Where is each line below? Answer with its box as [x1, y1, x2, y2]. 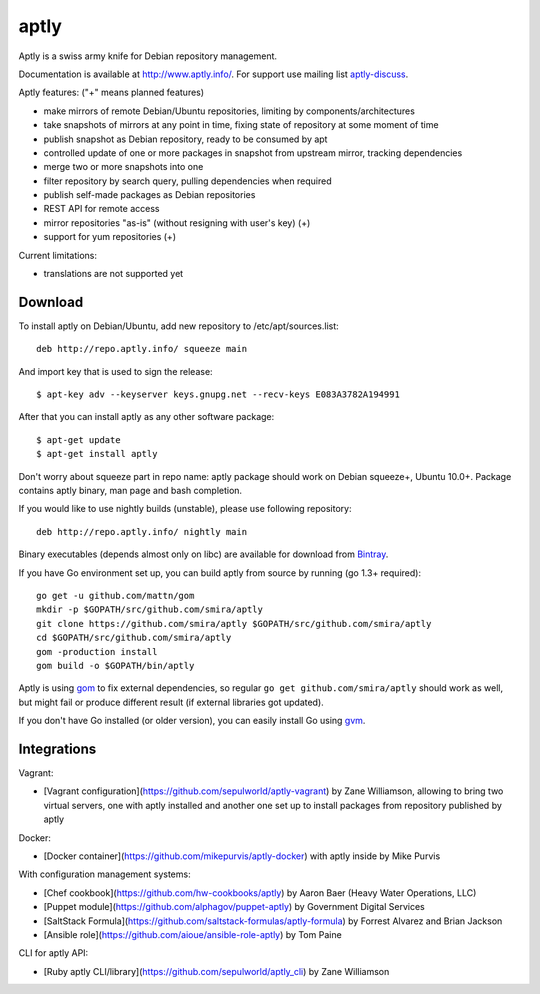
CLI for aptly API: [18, 947, 89, 959]
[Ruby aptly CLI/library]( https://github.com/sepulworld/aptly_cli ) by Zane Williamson [43, 965, 390, 977]
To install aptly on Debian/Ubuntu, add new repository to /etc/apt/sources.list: [18, 320, 339, 332]
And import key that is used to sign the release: [18, 365, 214, 377]
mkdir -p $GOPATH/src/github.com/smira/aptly [36, 604, 264, 615]
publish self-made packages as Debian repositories [43, 189, 256, 201]
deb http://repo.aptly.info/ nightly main [36, 526, 248, 537]
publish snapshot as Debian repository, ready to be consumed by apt [43, 133, 328, 145]
